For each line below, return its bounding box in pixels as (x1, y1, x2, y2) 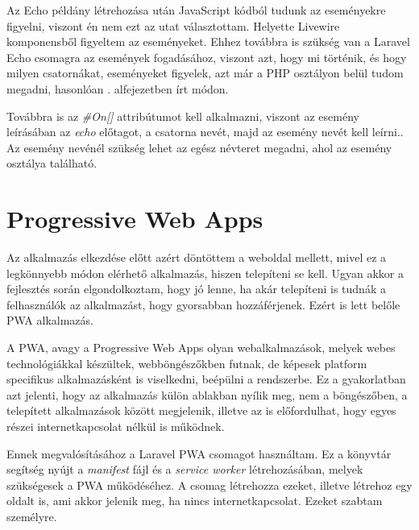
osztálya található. (6, 155, 97, 172)
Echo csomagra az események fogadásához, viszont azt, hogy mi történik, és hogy (6, 48, 407, 65)
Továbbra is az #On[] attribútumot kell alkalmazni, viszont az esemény (6, 107, 359, 124)
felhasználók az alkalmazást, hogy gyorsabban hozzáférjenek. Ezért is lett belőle (6, 296, 400, 313)
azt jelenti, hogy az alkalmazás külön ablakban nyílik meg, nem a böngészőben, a (6, 386, 408, 403)
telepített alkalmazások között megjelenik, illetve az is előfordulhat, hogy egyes (6, 402, 396, 419)
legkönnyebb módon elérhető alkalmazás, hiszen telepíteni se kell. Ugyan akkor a (6, 264, 404, 281)
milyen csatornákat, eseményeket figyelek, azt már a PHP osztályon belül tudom (6, 64, 404, 81)
